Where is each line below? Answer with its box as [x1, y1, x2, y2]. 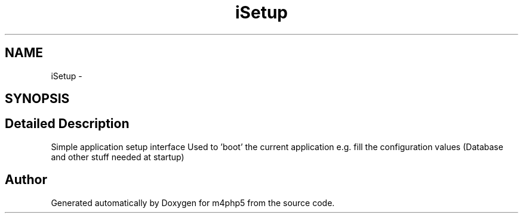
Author [5, 172, 47, 188]
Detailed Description [5, 116, 130, 132]
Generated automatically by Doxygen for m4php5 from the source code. [51, 197, 335, 208]
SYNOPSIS [5, 91, 70, 107]
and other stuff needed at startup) [51, 151, 184, 162]
